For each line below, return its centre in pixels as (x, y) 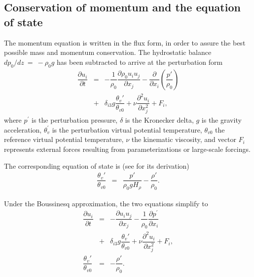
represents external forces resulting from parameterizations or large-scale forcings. (127, 149)
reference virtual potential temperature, (64, 139)
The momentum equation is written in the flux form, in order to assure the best (125, 42)
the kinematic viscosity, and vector (184, 139)
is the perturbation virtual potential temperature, (127, 129)
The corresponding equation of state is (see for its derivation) (97, 165)
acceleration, (23, 129)
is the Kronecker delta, (159, 120)
